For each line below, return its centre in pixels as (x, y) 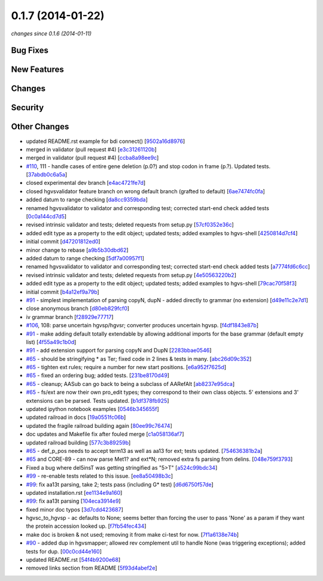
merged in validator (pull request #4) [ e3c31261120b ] (91, 149)
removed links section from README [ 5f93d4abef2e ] (92, 568)
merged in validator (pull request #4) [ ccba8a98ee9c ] (92, 158)
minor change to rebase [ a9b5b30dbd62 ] (77, 250)
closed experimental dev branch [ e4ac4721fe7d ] (86, 183)
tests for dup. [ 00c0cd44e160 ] (64, 551)
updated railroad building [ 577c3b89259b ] (78, 442)
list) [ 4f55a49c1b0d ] (51, 342)
